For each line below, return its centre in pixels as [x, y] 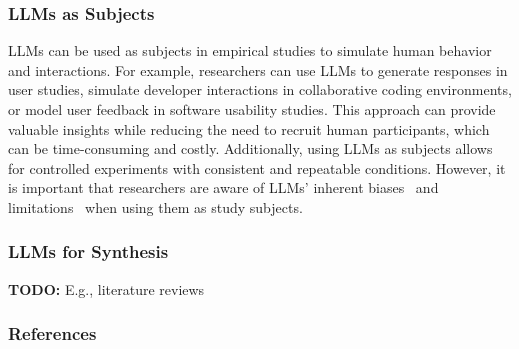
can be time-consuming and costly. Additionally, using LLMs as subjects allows [250, 148]
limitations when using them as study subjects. [155, 206]
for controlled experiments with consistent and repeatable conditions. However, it [257, 167]
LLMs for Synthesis [88, 251]
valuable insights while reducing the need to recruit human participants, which [249, 128]
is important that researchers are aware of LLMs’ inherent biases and [223, 187]
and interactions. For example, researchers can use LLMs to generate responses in [258, 69]
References [52, 333]
